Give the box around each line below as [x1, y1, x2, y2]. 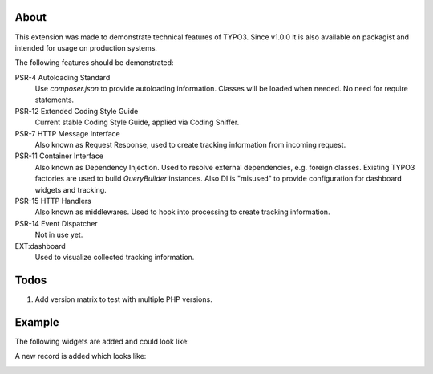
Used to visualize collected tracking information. [34, 252, 195, 262]
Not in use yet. [34, 230, 83, 240]
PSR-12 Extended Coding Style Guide [14, 106, 139, 116]
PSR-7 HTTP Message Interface [14, 128, 120, 138]
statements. [34, 95, 75, 104]
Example [14, 315, 59, 329]
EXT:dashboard [14, 241, 66, 250]
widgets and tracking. [34, 185, 107, 194]
